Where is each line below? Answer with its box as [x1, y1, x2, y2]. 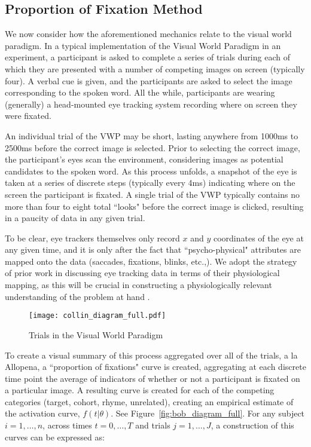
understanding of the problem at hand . [5, 290, 150, 302]
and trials [135, 419, 170, 431]
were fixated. [5, 109, 51, 122]
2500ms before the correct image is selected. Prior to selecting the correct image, [5, 141, 300, 154]
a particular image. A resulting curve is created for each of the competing [5, 384, 275, 396]
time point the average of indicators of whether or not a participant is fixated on [5, 372, 300, 384]
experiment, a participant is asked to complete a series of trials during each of [5, 51, 290, 63]
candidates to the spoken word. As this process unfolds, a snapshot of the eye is [5, 164, 297, 177]
